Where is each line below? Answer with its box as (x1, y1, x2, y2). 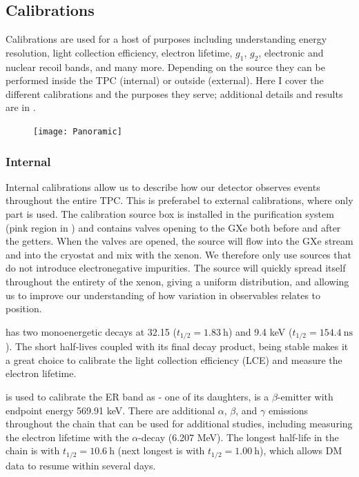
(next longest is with (117, 443, 205, 458)
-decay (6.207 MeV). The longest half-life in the (138, 429, 339, 444)
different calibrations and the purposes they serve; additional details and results (6, 86, 343, 101)
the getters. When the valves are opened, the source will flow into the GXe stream (6, 234, 353, 248)
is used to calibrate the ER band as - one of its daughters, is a (6, 389, 269, 404)
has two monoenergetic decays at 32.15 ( (6, 324, 177, 338)
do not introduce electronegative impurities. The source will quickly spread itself (6, 261, 346, 275)
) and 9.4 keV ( (228, 324, 293, 338)
